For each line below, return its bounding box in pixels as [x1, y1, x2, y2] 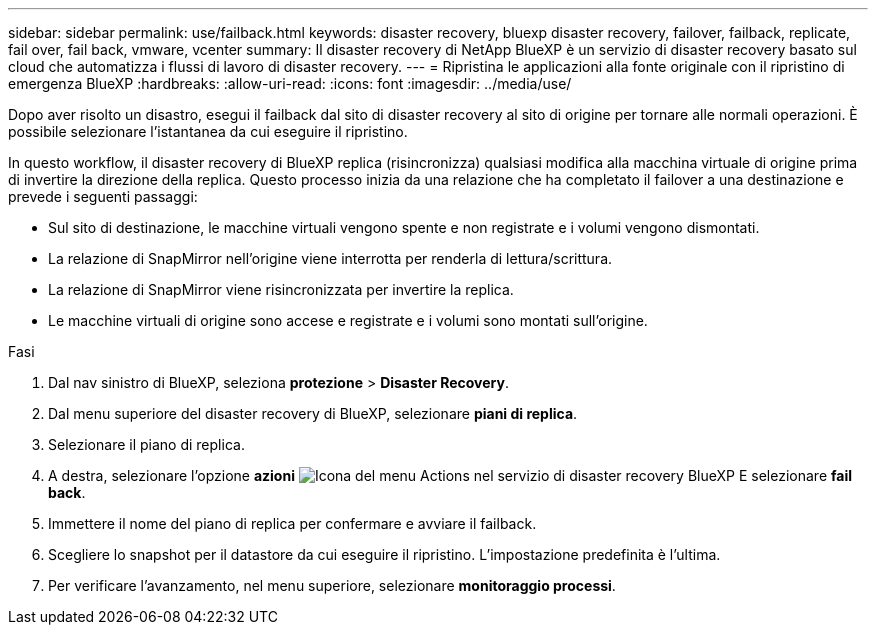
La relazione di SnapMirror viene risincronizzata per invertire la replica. [48, 281, 514, 298]
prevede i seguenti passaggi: [8, 188, 198, 205]
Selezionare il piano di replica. [48, 436, 245, 453]
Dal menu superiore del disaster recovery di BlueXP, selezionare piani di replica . [48, 405, 578, 422]
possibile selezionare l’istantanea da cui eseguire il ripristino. [8, 123, 408, 140]
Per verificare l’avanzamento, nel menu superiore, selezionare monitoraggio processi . [48, 577, 616, 594]
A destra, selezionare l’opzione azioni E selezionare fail [48, 467, 852, 484]
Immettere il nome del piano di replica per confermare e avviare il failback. [48, 515, 537, 532]
